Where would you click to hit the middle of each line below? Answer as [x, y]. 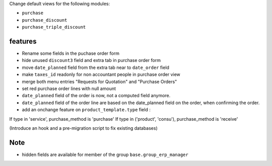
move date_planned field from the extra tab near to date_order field [96, 67]
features [23, 41]
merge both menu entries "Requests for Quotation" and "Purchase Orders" [99, 81]
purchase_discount [45, 20]
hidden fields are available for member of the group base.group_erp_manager [105, 154]
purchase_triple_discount [54, 27]
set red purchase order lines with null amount [69, 89]
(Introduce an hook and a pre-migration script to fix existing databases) [84, 128]
